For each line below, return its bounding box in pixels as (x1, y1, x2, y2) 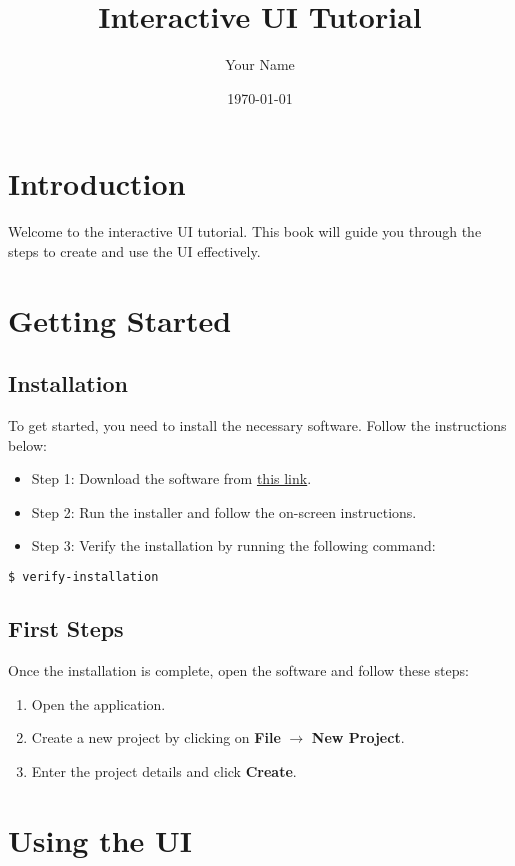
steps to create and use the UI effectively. (8, 240, 261, 261)
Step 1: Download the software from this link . (31, 468, 312, 489)
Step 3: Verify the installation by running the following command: (31, 535, 436, 556)
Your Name (225, 54, 295, 75)
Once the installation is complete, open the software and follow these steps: (8, 660, 469, 681)
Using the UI (8, 819, 193, 860)
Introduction (8, 163, 186, 204)
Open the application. (31, 693, 166, 714)
